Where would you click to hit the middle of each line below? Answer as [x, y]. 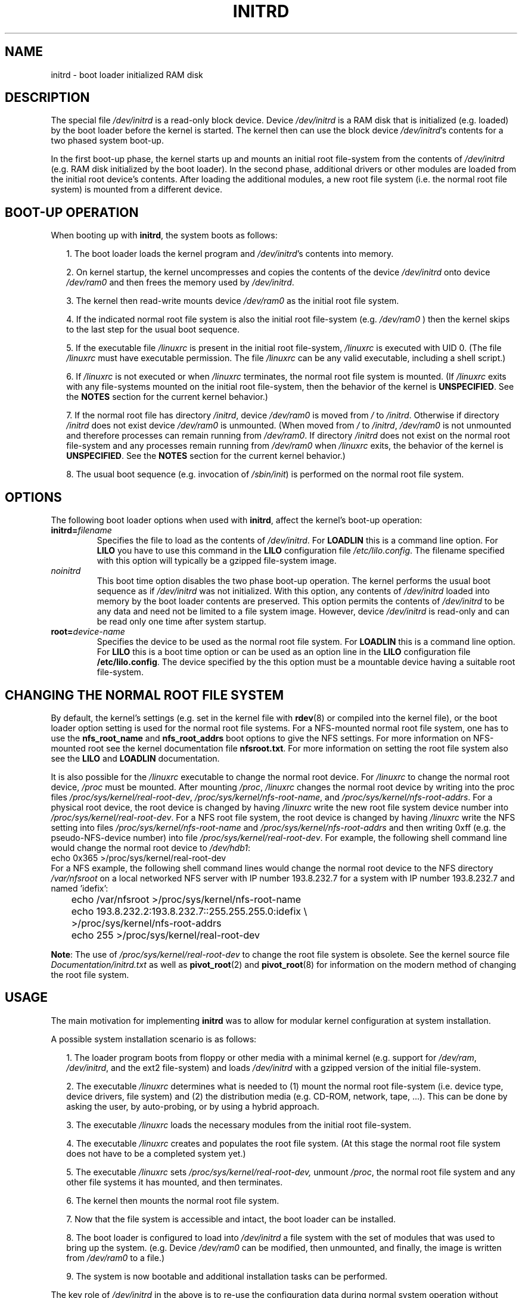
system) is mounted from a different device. [137, 190]
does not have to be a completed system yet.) [156, 1153]
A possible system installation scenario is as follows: [154, 1039]
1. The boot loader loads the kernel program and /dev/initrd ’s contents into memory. [230, 254]
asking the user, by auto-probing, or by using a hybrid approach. [193, 1106]
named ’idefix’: [80, 888]
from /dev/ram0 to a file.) [116, 1257]
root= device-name [88, 632]
